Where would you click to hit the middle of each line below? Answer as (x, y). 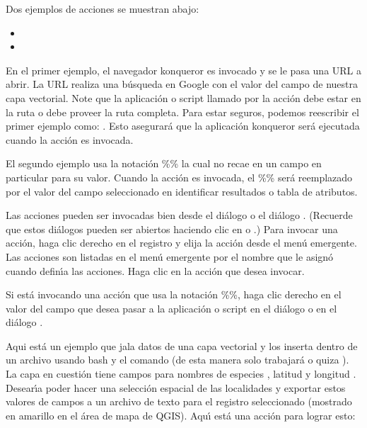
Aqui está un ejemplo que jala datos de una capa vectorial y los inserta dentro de (182, 345)
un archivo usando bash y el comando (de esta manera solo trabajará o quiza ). (177, 360)
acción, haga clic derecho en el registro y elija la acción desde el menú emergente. (181, 243)
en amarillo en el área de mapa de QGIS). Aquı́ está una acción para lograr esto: (181, 415)
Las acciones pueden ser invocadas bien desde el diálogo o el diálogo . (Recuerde (179, 215)
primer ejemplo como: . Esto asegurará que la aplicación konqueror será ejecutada (183, 126)
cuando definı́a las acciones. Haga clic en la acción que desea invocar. (155, 270)
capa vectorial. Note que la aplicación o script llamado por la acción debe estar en (183, 97)
